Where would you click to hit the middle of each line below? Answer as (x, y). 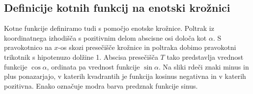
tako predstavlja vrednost (205, 57)
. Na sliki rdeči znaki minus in (204, 66)
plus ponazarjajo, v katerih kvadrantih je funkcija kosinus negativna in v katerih (125, 76)
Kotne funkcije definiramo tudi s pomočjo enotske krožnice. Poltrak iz (109, 28)
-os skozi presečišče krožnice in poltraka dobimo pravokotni (147, 47)
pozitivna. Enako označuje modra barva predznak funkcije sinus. (101, 85)
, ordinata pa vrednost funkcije (93, 66)
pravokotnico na (28, 47)
